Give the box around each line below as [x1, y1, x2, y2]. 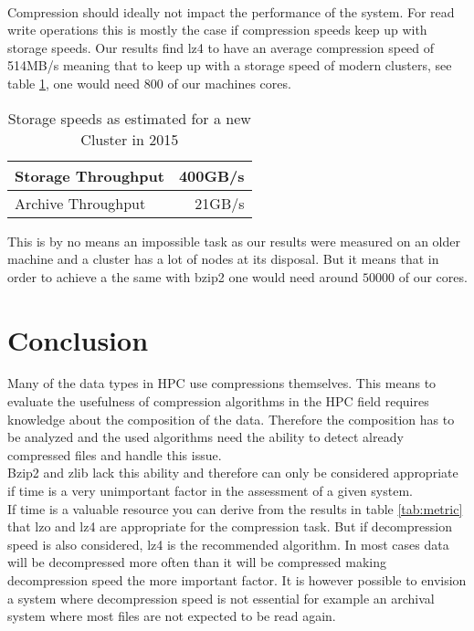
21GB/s [195, 192, 245, 214]
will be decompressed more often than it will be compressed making [7, 552, 386, 572]
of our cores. [398, 267, 468, 286]
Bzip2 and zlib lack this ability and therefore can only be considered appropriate [7, 463, 458, 482]
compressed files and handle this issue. [7, 445, 222, 464]
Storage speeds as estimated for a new [7, 107, 251, 129]
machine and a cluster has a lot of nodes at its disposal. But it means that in [7, 249, 439, 268]
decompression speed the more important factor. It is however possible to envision [7, 571, 467, 589]
